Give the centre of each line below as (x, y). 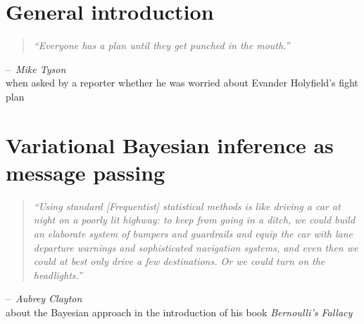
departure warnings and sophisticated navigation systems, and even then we (196, 247)
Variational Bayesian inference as (170, 144)
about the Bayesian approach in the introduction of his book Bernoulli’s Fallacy (179, 312)
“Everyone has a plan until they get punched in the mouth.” (162, 45)
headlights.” (58, 274)
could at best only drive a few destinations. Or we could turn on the (179, 261)
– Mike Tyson (36, 69)
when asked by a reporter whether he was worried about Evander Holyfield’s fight (182, 83)
